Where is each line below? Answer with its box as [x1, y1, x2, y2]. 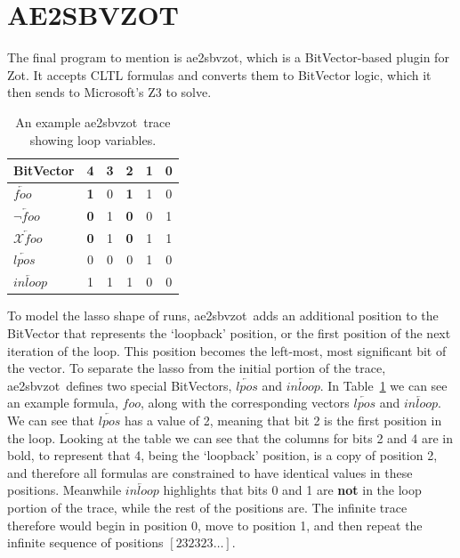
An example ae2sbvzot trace [15, 112, 171, 131]
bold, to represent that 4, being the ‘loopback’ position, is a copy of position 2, [7, 446, 438, 465]
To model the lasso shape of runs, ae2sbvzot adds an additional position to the [7, 306, 439, 325]
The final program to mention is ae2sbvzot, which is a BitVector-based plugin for [7, 48, 449, 67]
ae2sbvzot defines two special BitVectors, [7, 376, 232, 394]
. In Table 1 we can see [319, 376, 448, 394]
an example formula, [7, 393, 118, 412]
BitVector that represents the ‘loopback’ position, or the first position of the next [7, 324, 451, 342]
